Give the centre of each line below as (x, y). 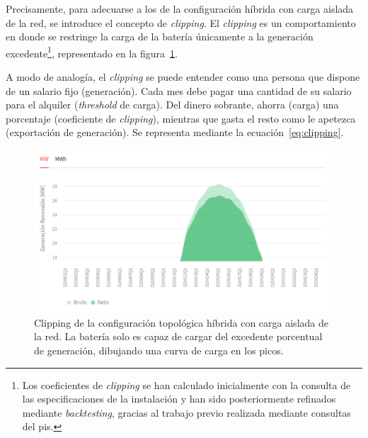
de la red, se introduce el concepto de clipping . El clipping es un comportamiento (181, 22)
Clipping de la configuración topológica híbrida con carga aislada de (181, 322)
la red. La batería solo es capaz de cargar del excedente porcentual (178, 336)
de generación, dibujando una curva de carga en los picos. (159, 350)
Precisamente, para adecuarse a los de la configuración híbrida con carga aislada (180, 9)
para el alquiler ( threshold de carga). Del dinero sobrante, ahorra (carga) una (172, 105)
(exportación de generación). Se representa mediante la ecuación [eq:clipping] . (175, 132)
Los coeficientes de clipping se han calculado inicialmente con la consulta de (186, 384)
